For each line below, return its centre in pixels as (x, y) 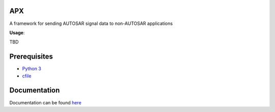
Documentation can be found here (45, 102)
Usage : (17, 33)
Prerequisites (31, 57)
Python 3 (32, 69)
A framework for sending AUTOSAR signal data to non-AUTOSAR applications (91, 23)
